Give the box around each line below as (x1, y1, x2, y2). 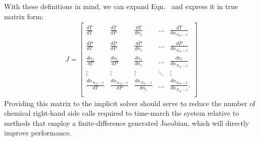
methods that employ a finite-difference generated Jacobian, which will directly (4, 117, 249, 128)
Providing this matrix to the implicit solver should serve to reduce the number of (4, 98, 255, 108)
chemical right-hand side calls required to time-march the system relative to (4, 108, 239, 118)
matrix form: (4, 11, 44, 21)
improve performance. (4, 127, 71, 138)
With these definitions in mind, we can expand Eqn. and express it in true (4, 1, 238, 11)
